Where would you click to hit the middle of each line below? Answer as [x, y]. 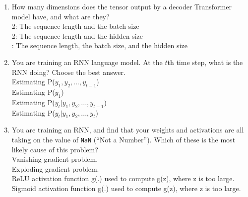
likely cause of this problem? [55, 149]
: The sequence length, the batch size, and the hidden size [99, 45]
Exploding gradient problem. [55, 168]
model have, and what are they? [61, 16]
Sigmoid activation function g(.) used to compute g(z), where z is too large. [126, 188]
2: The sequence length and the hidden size [77, 35]
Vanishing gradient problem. [55, 159]
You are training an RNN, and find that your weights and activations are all [128, 130]
